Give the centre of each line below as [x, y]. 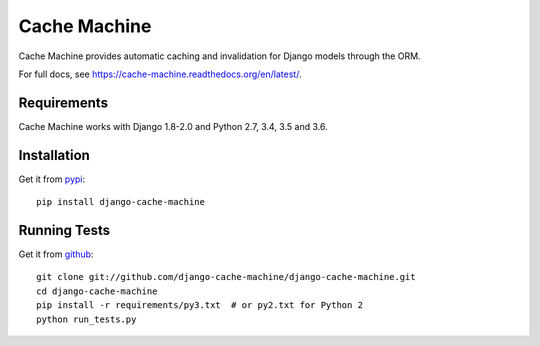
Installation [54, 155]
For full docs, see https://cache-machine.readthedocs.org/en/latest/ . [160, 74]
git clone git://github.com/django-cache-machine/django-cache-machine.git [226, 277]
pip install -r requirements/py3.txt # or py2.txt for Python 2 [200, 305]
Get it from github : [56, 254]
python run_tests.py [86, 319]
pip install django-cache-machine [120, 202]
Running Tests [64, 230]
